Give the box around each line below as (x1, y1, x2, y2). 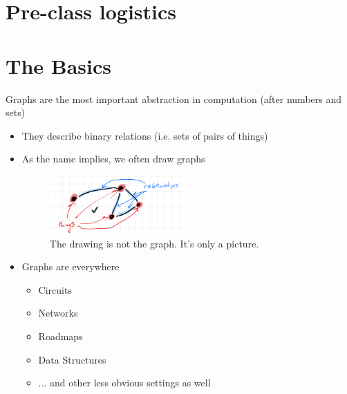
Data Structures (38, 352, 106, 366)
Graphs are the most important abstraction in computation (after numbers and (6, 91, 342, 106)
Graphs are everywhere (21, 259, 120, 274)
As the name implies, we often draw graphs (21, 151, 205, 166)
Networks (38, 306, 78, 320)
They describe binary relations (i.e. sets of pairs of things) (21, 128, 268, 142)
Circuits (38, 282, 72, 297)
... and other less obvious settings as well (38, 375, 211, 390)
